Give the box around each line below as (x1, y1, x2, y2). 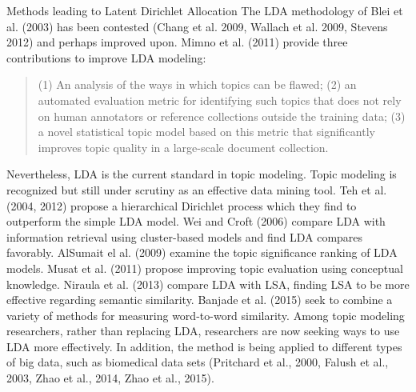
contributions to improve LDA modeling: (6, 49, 206, 66)
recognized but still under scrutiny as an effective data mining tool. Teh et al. (6, 181, 387, 198)
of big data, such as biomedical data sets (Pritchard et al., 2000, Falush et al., (6, 354, 389, 370)
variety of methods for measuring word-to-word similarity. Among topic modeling (6, 306, 405, 323)
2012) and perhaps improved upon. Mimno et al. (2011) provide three (6, 34, 348, 50)
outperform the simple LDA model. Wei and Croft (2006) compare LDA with (6, 213, 386, 230)
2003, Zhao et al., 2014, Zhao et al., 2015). (6, 370, 214, 386)
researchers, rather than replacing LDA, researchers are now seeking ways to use (6, 322, 400, 339)
